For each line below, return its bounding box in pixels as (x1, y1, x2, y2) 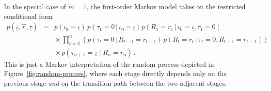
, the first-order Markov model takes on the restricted (86, 1, 246, 11)
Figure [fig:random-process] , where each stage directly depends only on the (4, 68, 227, 78)
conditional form (4, 11, 53, 21)
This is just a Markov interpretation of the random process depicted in (4, 59, 214, 69)
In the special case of (4, 1, 66, 11)
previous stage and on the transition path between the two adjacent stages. (4, 77, 227, 88)
